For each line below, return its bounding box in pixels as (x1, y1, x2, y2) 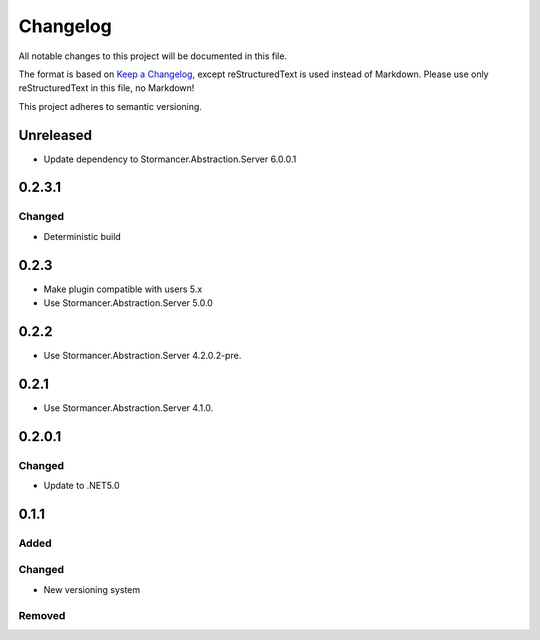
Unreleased (18, 126, 93, 144)
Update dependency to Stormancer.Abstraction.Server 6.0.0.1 (43, 153, 297, 165)
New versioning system (43, 583, 141, 595)
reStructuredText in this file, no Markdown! (18, 82, 195, 94)
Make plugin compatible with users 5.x (43, 283, 203, 295)
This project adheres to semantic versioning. (18, 100, 202, 112)
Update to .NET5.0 (43, 480, 120, 492)
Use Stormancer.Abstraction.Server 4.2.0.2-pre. (43, 349, 242, 361)
